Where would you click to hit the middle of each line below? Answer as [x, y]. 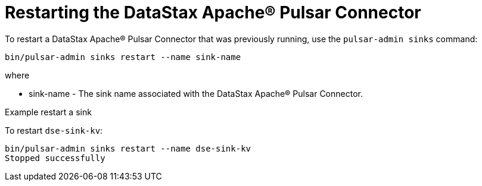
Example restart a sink [48, 112]
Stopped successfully [55, 158]
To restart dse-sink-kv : [54, 130]
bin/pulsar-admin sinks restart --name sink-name [123, 57]
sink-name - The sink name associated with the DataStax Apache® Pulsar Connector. [196, 93]
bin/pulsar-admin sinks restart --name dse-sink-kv [128, 148]
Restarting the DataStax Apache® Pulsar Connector [213, 12]
